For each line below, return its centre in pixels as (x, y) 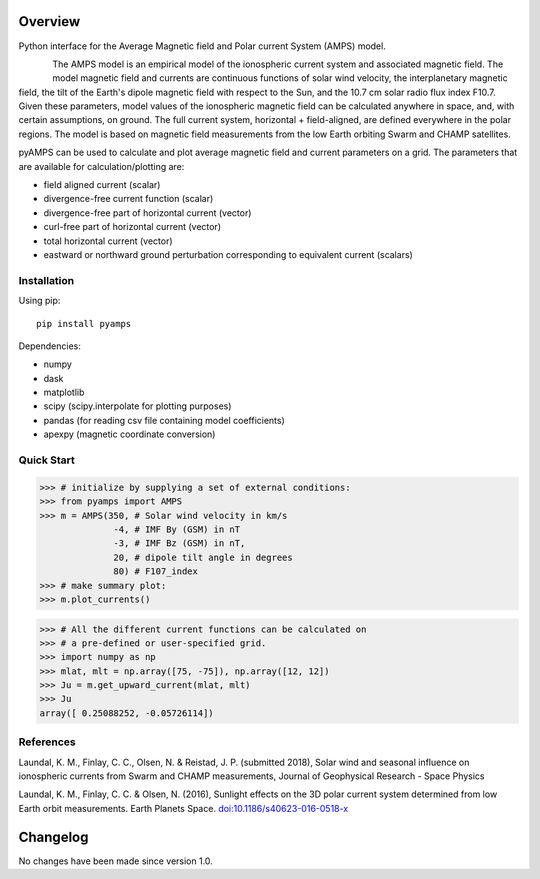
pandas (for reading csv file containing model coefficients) (164, 420)
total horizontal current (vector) (108, 241)
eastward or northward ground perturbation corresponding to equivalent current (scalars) (228, 254)
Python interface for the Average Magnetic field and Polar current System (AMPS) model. (202, 46)
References (47, 742)
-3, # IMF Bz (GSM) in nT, (179, 543)
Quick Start (46, 460)
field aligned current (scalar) (102, 185)
